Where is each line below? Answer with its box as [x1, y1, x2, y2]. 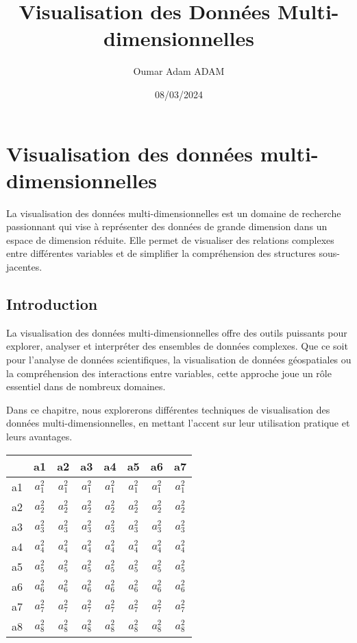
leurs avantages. [6, 429, 73, 443]
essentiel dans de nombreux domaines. [6, 379, 166, 394]
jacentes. [6, 260, 42, 273]
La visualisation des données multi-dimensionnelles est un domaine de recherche [6, 205, 341, 220]
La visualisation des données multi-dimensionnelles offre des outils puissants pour [6, 325, 347, 339]
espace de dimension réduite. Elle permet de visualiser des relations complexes [6, 232, 334, 247]
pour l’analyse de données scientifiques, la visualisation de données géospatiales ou [6, 352, 352, 366]
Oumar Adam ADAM [133, 64, 225, 78]
